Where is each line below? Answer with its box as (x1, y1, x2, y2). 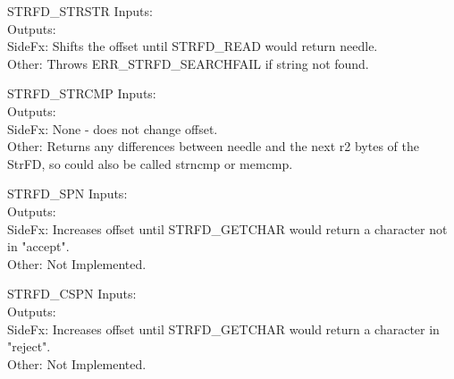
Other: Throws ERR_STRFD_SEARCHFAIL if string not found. (7, 54, 369, 72)
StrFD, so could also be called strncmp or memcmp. (7, 154, 293, 173)
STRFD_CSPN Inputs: (7, 284, 137, 303)
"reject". (7, 337, 51, 356)
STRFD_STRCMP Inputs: (7, 84, 156, 103)
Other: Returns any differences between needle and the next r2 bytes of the (7, 137, 419, 156)
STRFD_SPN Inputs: (7, 184, 128, 203)
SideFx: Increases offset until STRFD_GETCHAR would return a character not (7, 219, 448, 238)
